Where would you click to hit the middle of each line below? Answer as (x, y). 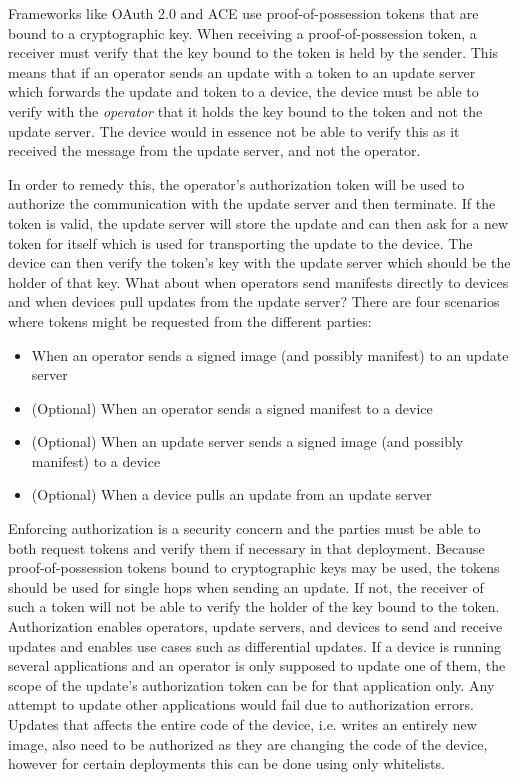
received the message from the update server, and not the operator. (214, 150)
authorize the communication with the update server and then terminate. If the (252, 203)
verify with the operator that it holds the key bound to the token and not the (245, 110)
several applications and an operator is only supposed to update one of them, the (257, 665)
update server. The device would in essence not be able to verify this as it (234, 130)
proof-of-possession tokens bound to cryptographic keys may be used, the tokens (254, 567)
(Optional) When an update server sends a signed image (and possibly (247, 441)
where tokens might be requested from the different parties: (190, 320)
